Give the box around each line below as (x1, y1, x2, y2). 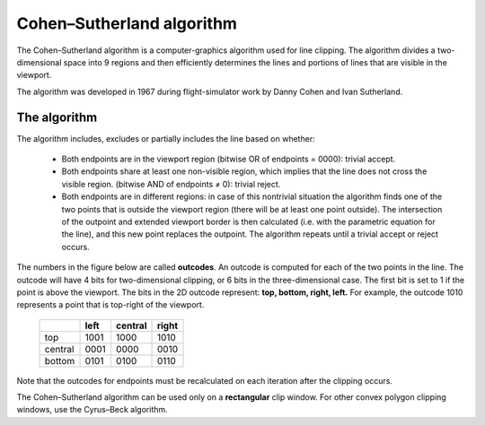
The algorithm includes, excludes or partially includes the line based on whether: (16, 133, 315, 143)
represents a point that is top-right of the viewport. (16, 299, 205, 310)
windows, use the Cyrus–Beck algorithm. (16, 404, 168, 415)
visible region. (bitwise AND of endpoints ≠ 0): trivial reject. (61, 178, 281, 189)
